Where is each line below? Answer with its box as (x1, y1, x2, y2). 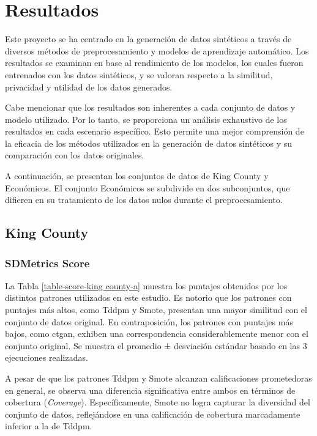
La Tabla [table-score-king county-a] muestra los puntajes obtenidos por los (5, 279, 288, 292)
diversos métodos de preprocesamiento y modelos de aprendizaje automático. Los (5, 44, 309, 57)
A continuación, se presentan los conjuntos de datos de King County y (5, 169, 269, 182)
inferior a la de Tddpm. (5, 419, 92, 432)
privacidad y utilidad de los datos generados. (5, 80, 173, 93)
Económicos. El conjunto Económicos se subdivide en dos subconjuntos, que (5, 181, 290, 194)
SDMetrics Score (5, 255, 90, 270)
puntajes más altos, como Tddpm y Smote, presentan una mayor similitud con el (5, 303, 307, 316)
